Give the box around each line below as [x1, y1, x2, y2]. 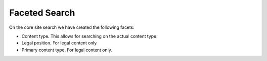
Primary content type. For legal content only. [21, 47, 112, 53]
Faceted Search [9, 7, 75, 18]
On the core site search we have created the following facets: [9, 24, 134, 30]
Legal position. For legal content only [21, 40, 97, 46]
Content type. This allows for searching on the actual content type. [21, 33, 158, 39]
